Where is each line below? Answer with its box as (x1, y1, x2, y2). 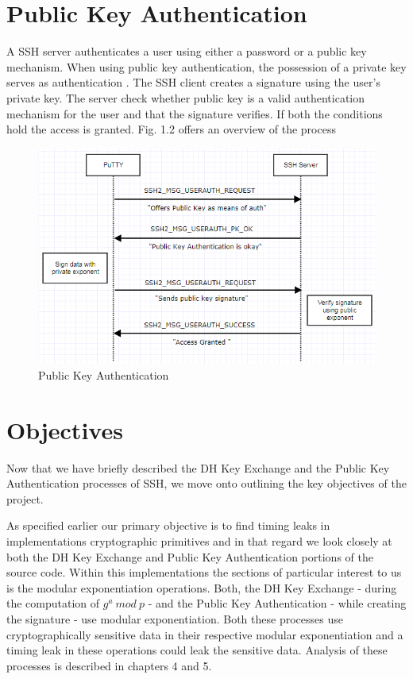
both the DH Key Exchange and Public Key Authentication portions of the (6, 548, 373, 565)
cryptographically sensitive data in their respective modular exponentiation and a (6, 626, 403, 642)
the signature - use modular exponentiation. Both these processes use (6, 611, 343, 627)
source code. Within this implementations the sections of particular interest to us (6, 564, 402, 581)
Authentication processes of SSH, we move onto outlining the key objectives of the (6, 475, 407, 492)
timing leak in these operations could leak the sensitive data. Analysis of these (6, 642, 388, 658)
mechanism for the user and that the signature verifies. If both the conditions (6, 105, 383, 122)
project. (6, 490, 44, 507)
